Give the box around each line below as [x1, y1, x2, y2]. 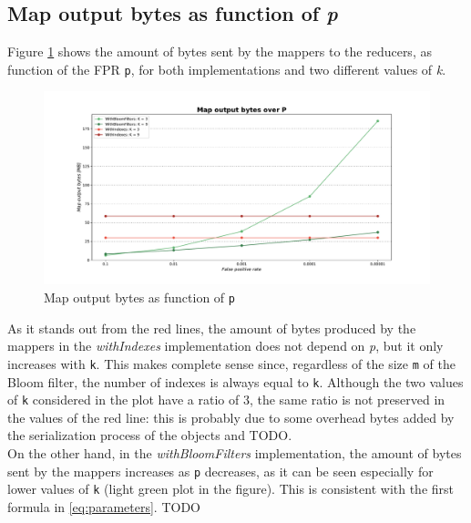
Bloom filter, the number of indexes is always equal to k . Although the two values [7, 372, 464, 391]
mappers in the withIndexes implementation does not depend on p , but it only [7, 336, 444, 355]
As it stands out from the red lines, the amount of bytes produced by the [7, 318, 416, 337]
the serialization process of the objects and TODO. [7, 426, 292, 445]
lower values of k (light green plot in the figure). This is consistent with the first [7, 479, 455, 498]
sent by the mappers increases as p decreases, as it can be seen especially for [7, 461, 434, 480]
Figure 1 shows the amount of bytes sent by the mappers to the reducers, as [7, 42, 432, 61]
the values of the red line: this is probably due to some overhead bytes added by [7, 407, 455, 426]
